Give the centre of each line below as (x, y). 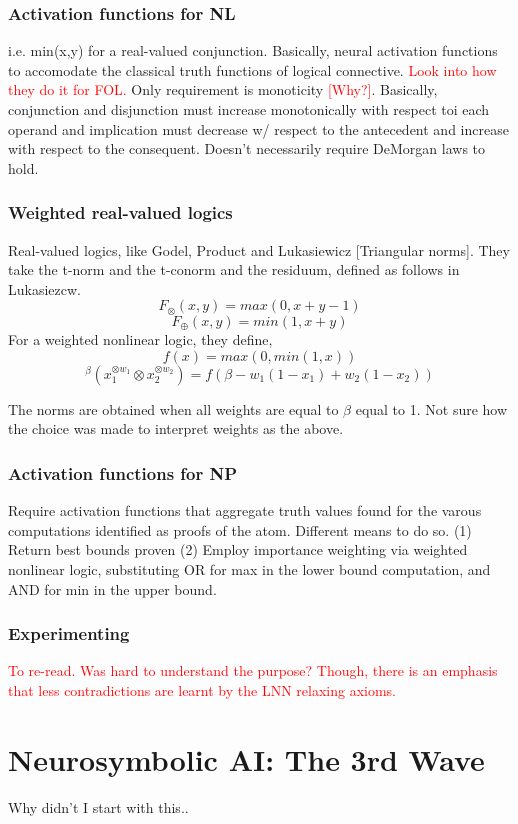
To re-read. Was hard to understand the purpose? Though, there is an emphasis (253, 670)
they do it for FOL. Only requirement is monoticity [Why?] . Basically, (223, 89)
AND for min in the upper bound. (112, 588)
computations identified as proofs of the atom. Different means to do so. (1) (240, 529)
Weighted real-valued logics (120, 212)
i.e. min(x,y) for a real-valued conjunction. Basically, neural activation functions (253, 50)
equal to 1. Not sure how (431, 408)
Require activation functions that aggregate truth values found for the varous (245, 510)
